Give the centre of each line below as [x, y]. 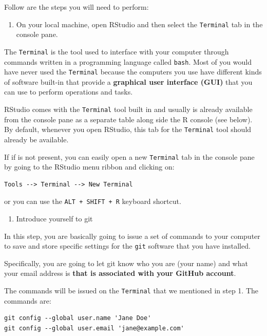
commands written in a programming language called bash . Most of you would [128, 61]
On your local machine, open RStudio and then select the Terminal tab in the [139, 24]
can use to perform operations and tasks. [69, 92]
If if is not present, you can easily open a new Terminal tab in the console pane [129, 156]
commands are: [28, 300]
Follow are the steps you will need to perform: [77, 7]
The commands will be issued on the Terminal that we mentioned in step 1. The [131, 291]
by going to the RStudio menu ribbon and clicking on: [89, 167]
